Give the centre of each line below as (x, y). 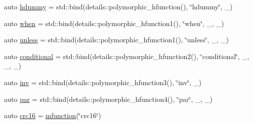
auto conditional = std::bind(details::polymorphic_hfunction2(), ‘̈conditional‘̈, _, (127, 56)
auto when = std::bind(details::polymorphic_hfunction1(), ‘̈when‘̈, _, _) (114, 23)
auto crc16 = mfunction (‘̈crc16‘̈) (53, 115)
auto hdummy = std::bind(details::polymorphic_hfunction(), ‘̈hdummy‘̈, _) (118, 6)
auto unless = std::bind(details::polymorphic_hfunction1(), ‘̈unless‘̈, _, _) (116, 40)
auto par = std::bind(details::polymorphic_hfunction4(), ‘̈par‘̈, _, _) (108, 99)
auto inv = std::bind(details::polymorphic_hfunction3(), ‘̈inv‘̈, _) (103, 82)
